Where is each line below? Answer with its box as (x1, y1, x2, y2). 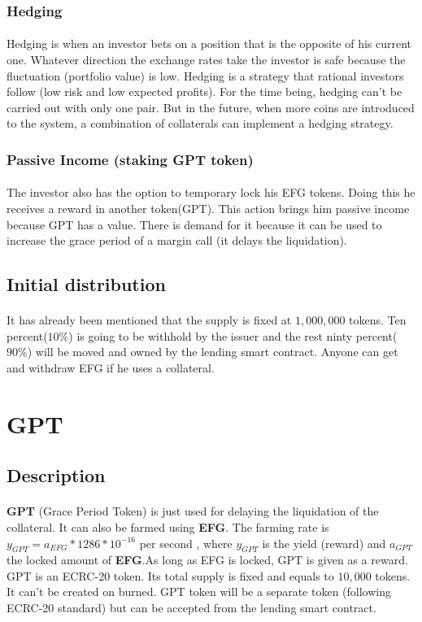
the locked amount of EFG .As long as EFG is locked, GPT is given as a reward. (7, 551, 408, 568)
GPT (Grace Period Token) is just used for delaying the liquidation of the (7, 502, 379, 520)
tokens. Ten (349, 311, 407, 328)
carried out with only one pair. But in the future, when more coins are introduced (7, 98, 415, 115)
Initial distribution (7, 272, 166, 297)
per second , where (139, 534, 233, 551)
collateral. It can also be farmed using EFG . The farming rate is (7, 518, 329, 535)
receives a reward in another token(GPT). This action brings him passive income (7, 200, 410, 217)
